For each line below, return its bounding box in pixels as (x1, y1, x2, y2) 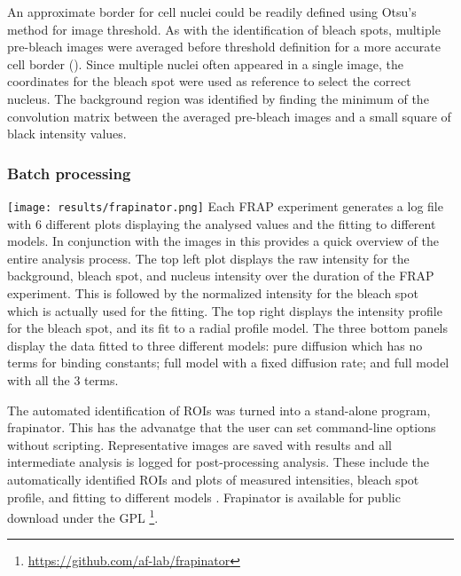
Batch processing (7, 162, 131, 184)
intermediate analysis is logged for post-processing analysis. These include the (7, 453, 430, 471)
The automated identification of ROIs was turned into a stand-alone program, (7, 400, 431, 419)
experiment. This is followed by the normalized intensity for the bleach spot (7, 284, 418, 302)
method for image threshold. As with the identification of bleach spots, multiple (7, 20, 441, 38)
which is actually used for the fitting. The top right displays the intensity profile (7, 301, 442, 320)
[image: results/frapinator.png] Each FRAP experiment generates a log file (7, 196, 443, 215)
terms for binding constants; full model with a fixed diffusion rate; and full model (7, 353, 449, 372)
